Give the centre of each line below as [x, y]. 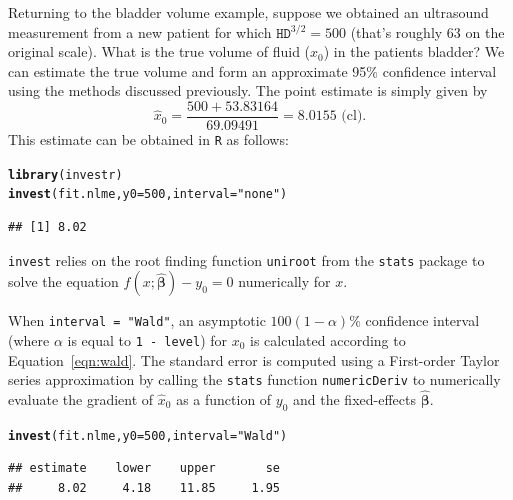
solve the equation [63, 281]
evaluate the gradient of [81, 399]
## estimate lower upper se [144, 468]
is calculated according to [328, 339]
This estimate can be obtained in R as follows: [148, 139]
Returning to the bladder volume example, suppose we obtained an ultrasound [248, 12]
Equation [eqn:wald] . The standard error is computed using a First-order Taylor [254, 359]
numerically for [284, 281]
